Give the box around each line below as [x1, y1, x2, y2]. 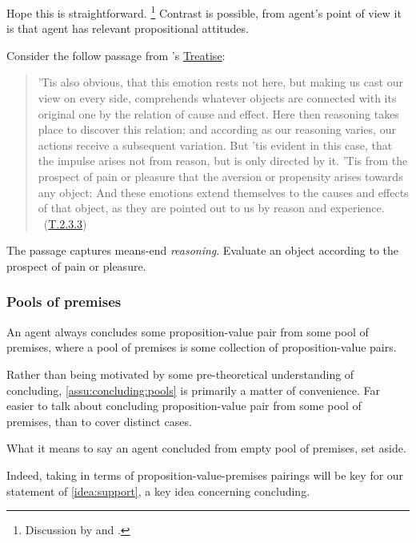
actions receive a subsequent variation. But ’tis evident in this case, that [38, 136, 393, 153]
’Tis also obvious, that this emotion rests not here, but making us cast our [38, 74, 403, 90]
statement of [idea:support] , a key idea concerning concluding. [6, 482, 310, 499]
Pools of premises [6, 292, 122, 312]
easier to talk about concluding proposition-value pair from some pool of [6, 397, 362, 414]
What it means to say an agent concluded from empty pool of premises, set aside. [6, 440, 406, 457]
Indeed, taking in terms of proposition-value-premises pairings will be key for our [6, 466, 404, 483]
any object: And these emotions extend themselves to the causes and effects [38, 183, 409, 200]
